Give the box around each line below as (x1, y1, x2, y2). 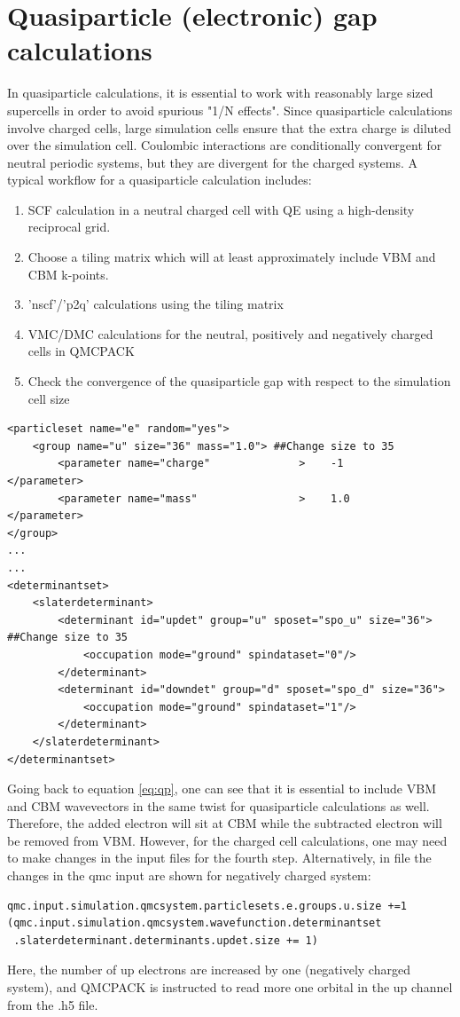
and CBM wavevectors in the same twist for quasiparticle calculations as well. (7, 796, 430, 815)
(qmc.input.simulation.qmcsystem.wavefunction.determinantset (7, 917, 382, 930)
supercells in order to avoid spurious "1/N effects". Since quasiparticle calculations (7, 100, 453, 119)
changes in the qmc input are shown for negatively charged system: (7, 866, 371, 885)
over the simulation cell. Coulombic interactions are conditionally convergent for (7, 136, 442, 154)
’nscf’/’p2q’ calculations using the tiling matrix (27, 295, 284, 313)
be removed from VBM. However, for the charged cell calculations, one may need (7, 831, 448, 849)
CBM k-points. (27, 264, 109, 283)
